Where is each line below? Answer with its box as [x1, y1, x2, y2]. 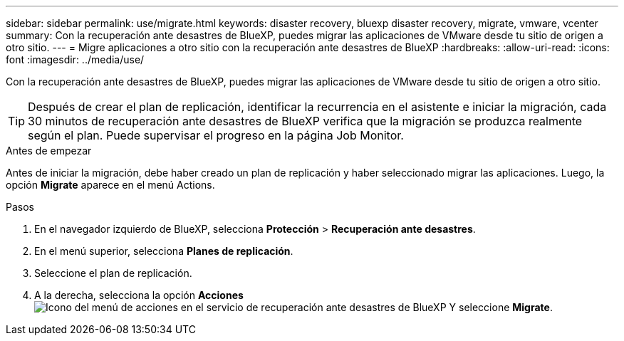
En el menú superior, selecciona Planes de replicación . [34, 245, 293, 257]
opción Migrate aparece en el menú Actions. [6, 179, 215, 191]
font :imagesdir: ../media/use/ [6, 53, 145, 65]
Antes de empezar [6, 145, 92, 157]
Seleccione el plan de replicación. [34, 267, 192, 279]
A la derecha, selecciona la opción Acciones [34, 289, 244, 301]
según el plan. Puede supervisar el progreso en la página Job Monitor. [28, 128, 404, 142]
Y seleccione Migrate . [449, 301, 553, 313]
